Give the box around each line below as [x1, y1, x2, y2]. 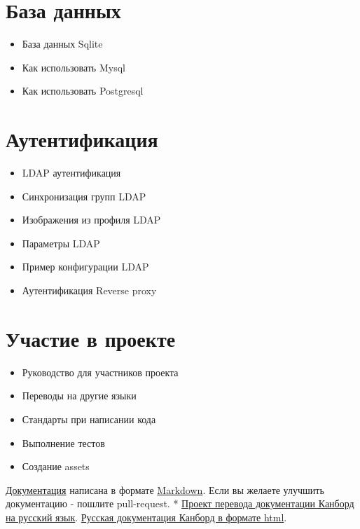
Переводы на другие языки [22, 388, 137, 403]
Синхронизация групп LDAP [22, 188, 146, 203]
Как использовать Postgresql [22, 83, 144, 98]
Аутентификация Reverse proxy [22, 283, 157, 297]
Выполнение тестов [22, 435, 105, 450]
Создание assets [22, 459, 90, 474]
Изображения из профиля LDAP [22, 212, 161, 227]
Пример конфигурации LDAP [22, 259, 149, 274]
